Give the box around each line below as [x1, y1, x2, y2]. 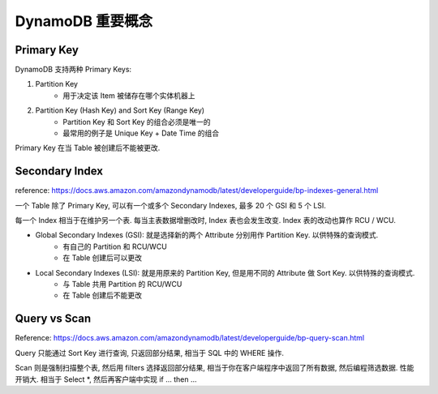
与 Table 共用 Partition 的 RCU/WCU [62, 280, 182, 289]
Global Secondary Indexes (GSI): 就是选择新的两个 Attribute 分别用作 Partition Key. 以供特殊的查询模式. [35, 230, 379, 240]
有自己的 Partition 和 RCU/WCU [62, 242, 168, 251]
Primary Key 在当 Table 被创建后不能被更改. [15, 143, 161, 153]
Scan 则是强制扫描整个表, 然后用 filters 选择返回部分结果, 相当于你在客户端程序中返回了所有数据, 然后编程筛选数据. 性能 [15, 363, 414, 373]
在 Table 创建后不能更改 [62, 290, 142, 300]
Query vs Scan [15, 312, 92, 326]
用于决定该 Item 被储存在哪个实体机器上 [62, 90, 195, 101]
